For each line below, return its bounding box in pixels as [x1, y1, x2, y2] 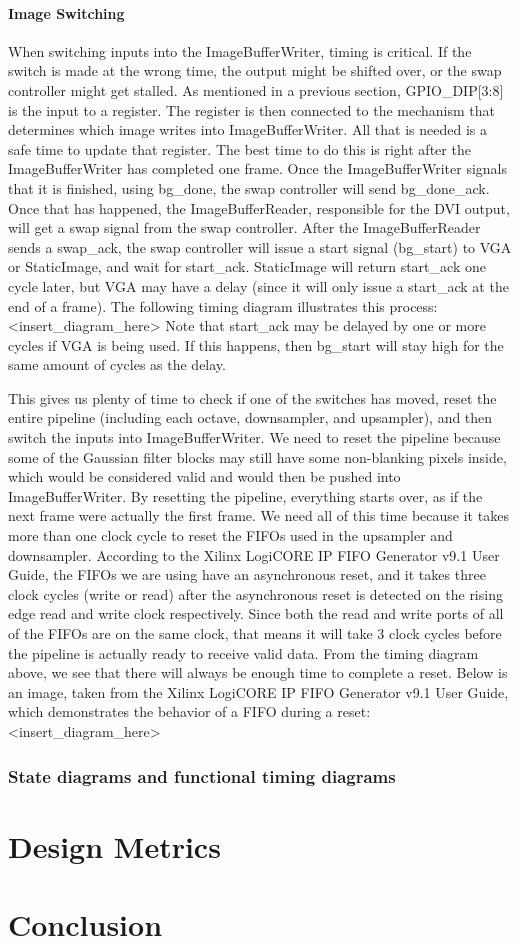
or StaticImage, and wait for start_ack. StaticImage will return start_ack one [8, 256, 486, 277]
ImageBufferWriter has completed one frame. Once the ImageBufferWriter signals [8, 158, 508, 179]
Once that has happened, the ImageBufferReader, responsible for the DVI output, [8, 197, 510, 218]
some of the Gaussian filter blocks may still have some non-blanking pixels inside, [8, 446, 507, 467]
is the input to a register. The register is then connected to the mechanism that [8, 99, 495, 120]
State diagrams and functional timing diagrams [8, 763, 396, 788]
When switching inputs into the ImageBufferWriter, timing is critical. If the [8, 40, 472, 61]
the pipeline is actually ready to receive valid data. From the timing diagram [8, 642, 479, 663]
